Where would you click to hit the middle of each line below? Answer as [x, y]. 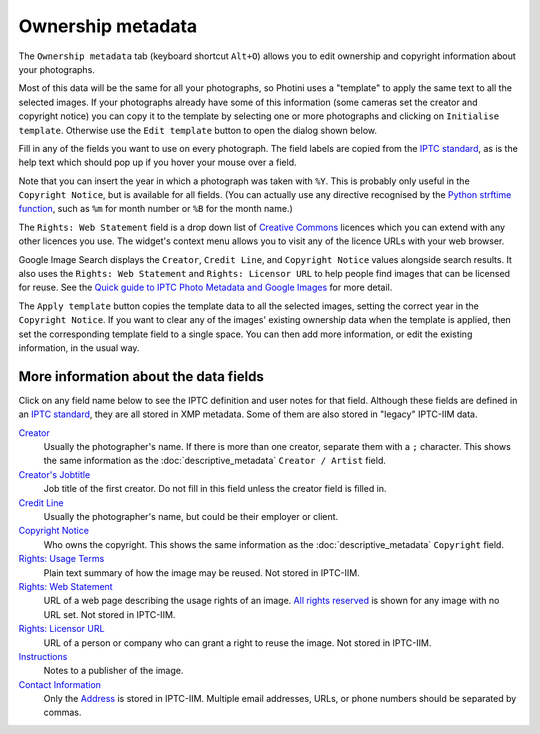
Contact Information [60, 684]
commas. [62, 712]
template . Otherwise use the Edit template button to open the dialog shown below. [197, 130]
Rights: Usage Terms [61, 559]
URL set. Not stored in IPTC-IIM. [109, 614]
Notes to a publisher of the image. [113, 671]
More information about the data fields [141, 376]
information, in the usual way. [79, 347]
